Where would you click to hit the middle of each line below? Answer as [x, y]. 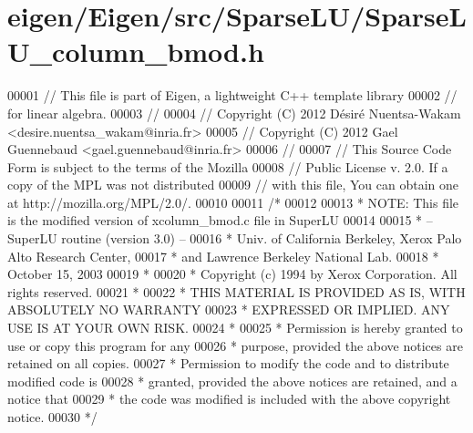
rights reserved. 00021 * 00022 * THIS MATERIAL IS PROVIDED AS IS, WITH [236, 291]
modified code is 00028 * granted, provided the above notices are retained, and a [232, 381]
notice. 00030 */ [52, 417]
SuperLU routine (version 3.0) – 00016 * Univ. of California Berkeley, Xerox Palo [235, 238]
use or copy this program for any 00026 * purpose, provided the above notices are [235, 345]
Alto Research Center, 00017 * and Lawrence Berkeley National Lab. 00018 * [223, 256]
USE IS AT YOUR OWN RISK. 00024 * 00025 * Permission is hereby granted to [235, 328]
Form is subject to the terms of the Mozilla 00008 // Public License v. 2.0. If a [228, 166]
